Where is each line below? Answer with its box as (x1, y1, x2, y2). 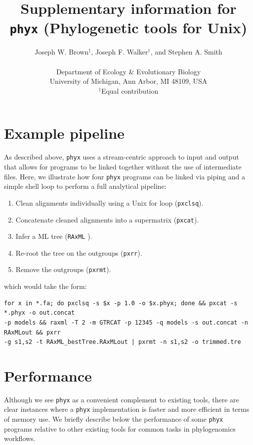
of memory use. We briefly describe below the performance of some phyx (4, 414, 223, 424)
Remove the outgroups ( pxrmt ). (15, 264, 111, 275)
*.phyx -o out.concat (4, 309, 75, 317)
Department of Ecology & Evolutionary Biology (56, 66, 201, 76)
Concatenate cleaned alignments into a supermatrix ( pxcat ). (15, 214, 199, 224)
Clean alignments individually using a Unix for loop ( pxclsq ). (15, 197, 204, 208)
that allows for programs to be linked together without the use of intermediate (4, 162, 242, 171)
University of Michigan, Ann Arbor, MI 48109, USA (49, 76, 208, 86)
